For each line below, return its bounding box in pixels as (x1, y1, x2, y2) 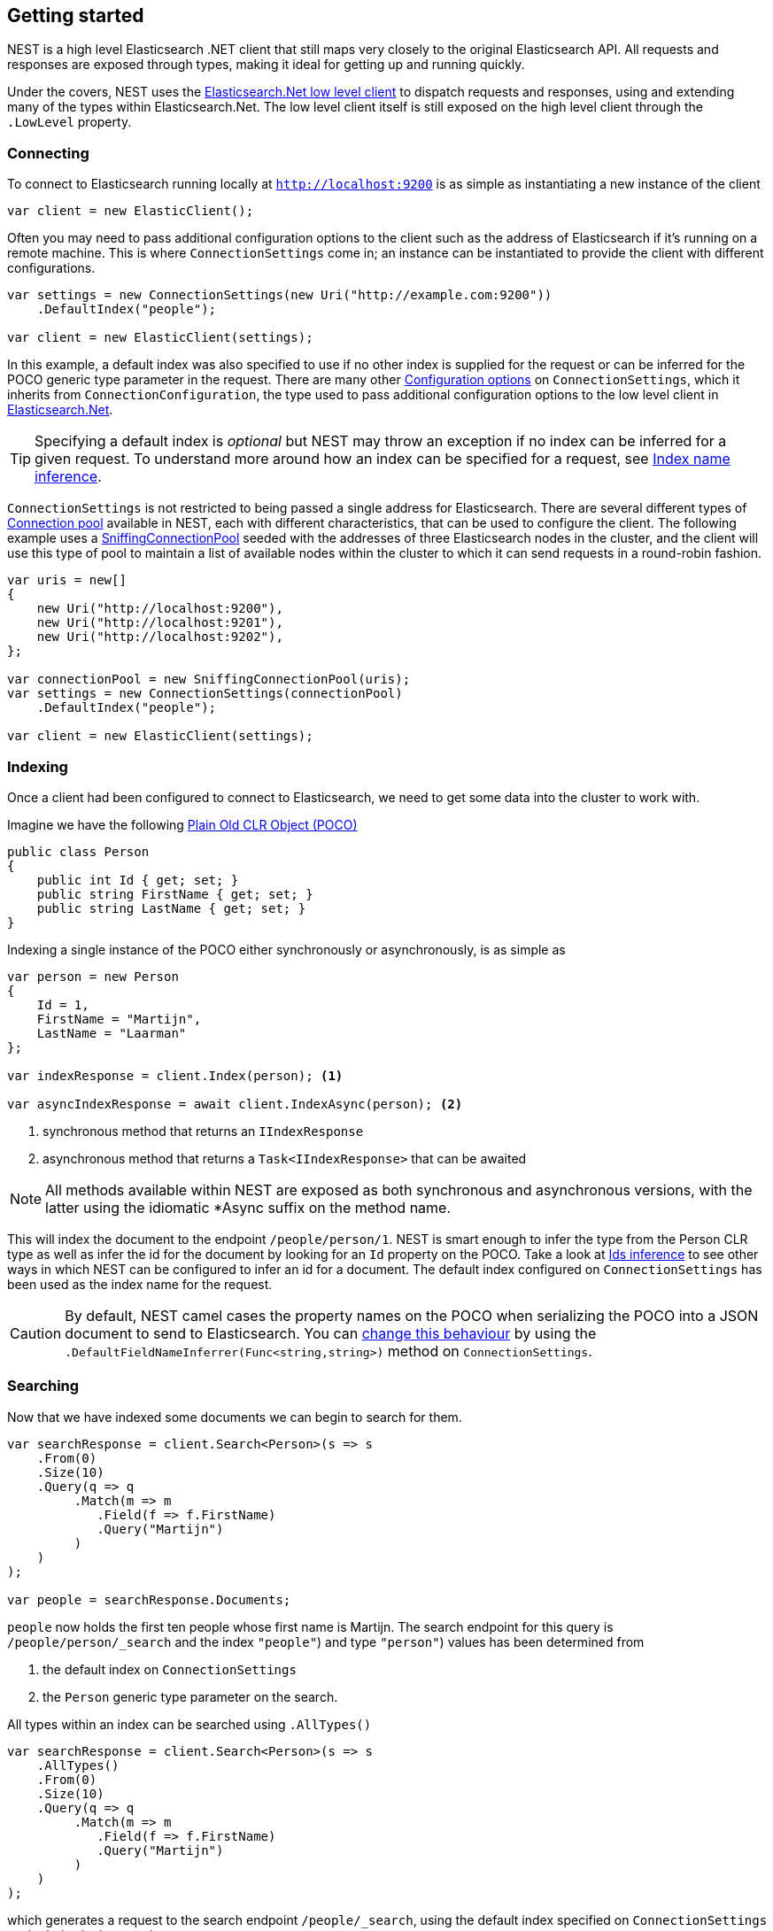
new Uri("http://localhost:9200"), (36, 601, 283, 616)
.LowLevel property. (7, 114, 132, 130)
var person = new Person (7, 969, 179, 984)
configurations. (7, 260, 96, 276)
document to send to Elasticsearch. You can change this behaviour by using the (65, 1324, 597, 1342)
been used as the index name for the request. (7, 1276, 273, 1292)
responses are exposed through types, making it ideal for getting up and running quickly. (7, 57, 525, 73)
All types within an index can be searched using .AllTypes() (7, 1716, 372, 1732)
